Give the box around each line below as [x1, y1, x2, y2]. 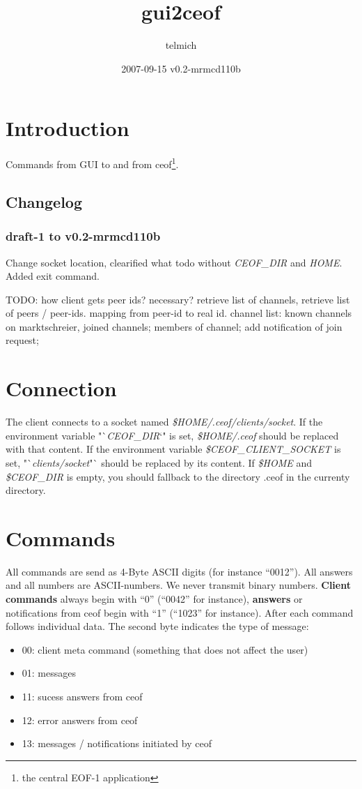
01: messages [22, 666, 76, 680]
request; [6, 333, 39, 347]
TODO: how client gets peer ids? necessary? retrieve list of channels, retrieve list [6, 292, 350, 306]
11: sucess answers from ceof [22, 689, 143, 704]
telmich [165, 38, 197, 52]
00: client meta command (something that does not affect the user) [22, 642, 308, 656]
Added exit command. [6, 269, 100, 283]
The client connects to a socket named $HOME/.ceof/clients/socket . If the [6, 414, 323, 429]
